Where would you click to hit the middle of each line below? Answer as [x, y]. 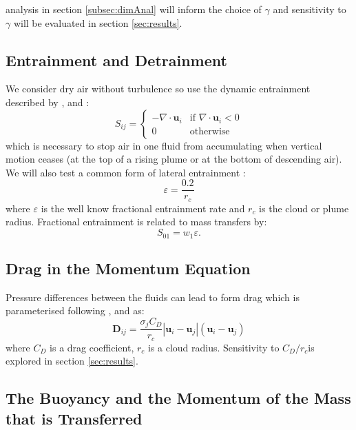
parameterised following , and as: [75, 310]
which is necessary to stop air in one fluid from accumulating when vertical [164, 145]
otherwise [210, 131]
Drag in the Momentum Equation [128, 268]
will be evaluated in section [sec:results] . [98, 22]
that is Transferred [74, 418]
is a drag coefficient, [92, 347]
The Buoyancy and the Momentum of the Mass [178, 398]
